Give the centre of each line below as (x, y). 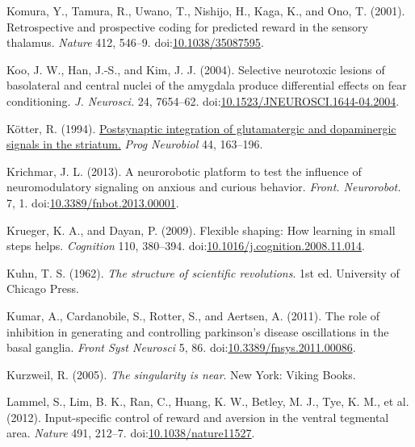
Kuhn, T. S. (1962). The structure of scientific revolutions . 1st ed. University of (203, 272)
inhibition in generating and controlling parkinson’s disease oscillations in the (198, 331)
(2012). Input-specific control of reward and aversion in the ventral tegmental (198, 417)
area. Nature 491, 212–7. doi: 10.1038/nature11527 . (131, 433)
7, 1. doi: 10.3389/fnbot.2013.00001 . (93, 202)
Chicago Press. (43, 288)
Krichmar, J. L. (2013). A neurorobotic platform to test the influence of (184, 171)
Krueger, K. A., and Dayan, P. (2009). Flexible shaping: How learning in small (201, 230)
